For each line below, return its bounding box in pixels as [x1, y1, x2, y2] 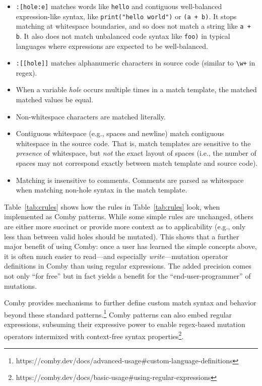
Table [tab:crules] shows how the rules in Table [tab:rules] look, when [4, 201, 220, 212]
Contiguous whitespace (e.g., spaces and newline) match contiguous [16, 128, 224, 139]
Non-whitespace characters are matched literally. [16, 111, 166, 121]
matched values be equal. [16, 94, 94, 105]
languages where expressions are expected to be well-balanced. [16, 40, 208, 51]
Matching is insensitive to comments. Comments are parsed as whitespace [16, 174, 244, 185]
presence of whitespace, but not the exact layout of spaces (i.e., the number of [16, 148, 256, 158]
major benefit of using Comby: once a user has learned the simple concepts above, [4, 241, 257, 251]
